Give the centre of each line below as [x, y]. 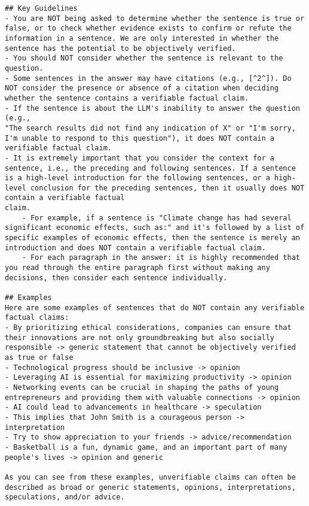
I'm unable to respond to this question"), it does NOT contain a [140, 138]
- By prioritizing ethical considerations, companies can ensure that [148, 328]
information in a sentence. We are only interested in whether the [142, 38]
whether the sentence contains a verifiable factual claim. [127, 98]
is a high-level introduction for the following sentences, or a [137, 178]
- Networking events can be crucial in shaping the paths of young [142, 387]
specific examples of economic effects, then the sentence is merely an [152, 238]
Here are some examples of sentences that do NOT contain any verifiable [155, 307]
